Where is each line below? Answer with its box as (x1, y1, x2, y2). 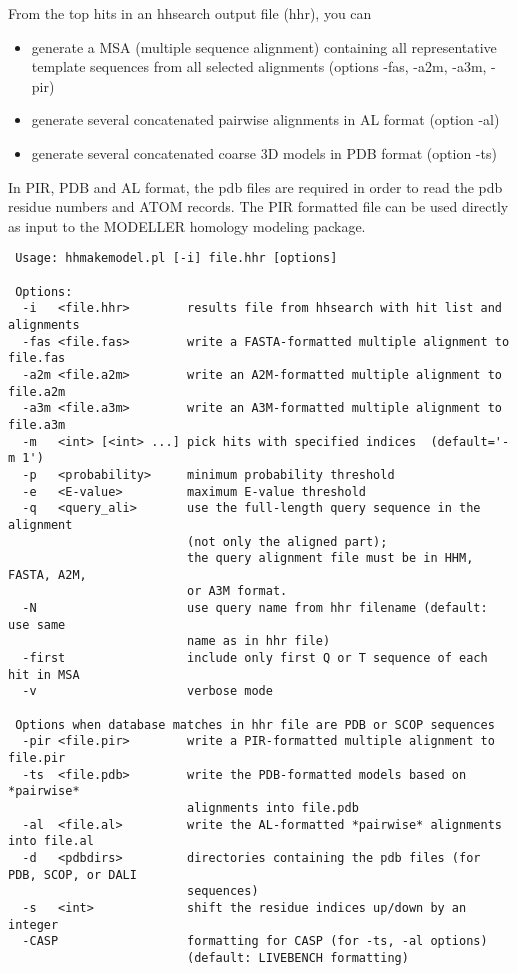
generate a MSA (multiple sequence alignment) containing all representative (31, 36, 497, 57)
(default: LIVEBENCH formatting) (186, 950, 409, 965)
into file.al (8, 834, 94, 849)
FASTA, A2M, (8, 567, 87, 582)
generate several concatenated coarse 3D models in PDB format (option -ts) (31, 142, 497, 163)
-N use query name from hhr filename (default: (22, 601, 488, 616)
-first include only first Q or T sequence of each (22, 651, 488, 666)
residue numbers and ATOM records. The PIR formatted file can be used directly (8, 196, 509, 217)
